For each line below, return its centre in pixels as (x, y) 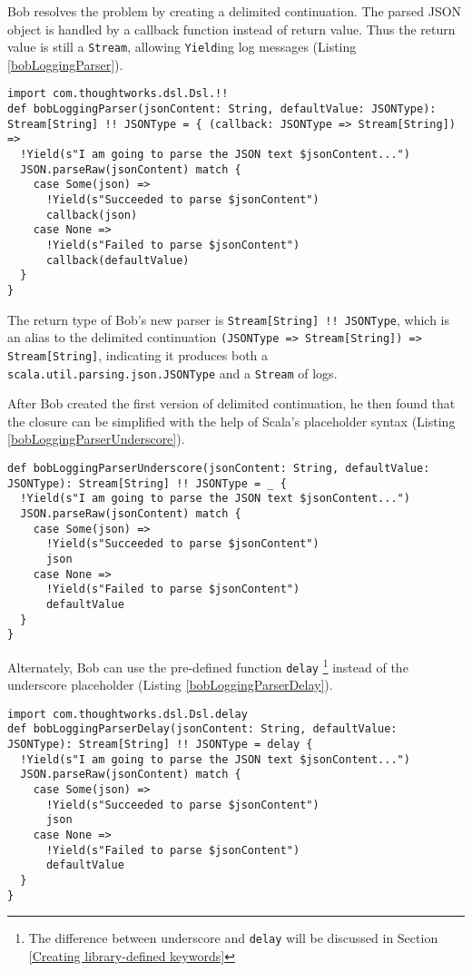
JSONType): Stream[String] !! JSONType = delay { (160, 745)
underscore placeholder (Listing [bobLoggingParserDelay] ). (170, 685)
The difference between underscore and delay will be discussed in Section (233, 938)
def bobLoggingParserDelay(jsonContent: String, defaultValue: (202, 729)
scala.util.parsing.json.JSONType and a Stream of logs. (172, 373)
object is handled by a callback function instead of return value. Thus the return (231, 29)
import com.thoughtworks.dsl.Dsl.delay (128, 714)
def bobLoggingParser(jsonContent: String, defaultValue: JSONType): (222, 109)
